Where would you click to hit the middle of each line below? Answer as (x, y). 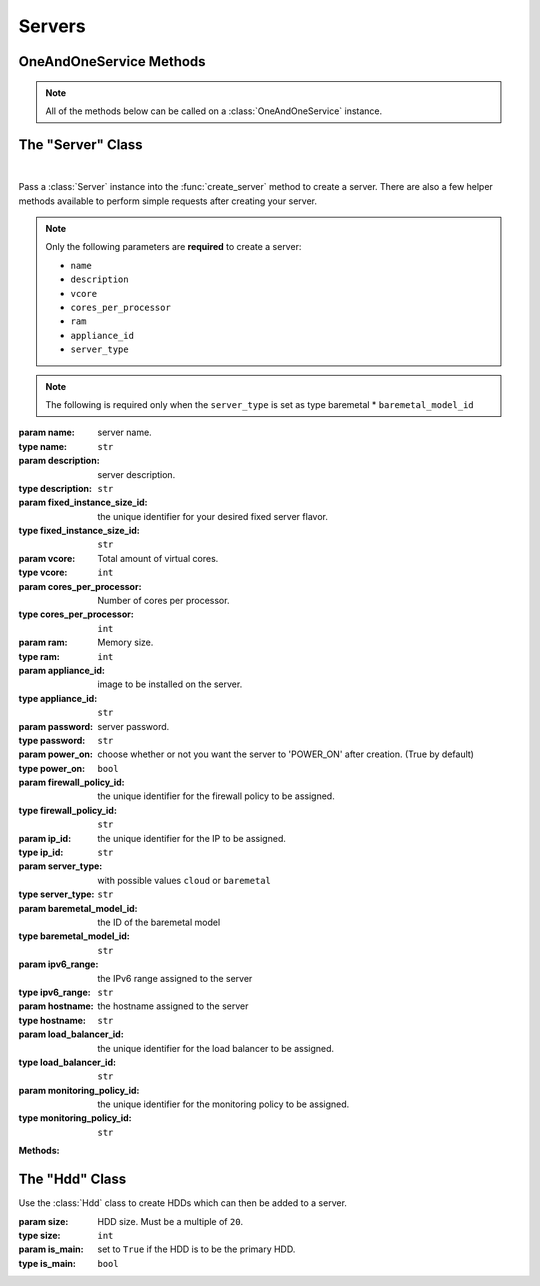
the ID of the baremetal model (159, 922)
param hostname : (56, 1006)
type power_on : (51, 768)
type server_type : (56, 894)
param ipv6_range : (58, 964)
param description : (59, 461)
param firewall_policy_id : (71, 782)
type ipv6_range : (54, 992)
